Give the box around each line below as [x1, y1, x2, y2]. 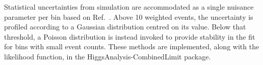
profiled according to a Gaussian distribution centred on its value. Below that [4, 21, 246, 32]
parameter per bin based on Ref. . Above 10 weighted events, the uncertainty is [4, 11, 253, 22]
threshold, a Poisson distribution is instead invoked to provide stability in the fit [4, 31, 255, 42]
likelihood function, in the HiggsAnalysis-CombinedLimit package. [4, 51, 211, 61]
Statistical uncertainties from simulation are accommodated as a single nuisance [4, 2, 254, 12]
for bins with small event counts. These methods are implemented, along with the [4, 41, 259, 52]
